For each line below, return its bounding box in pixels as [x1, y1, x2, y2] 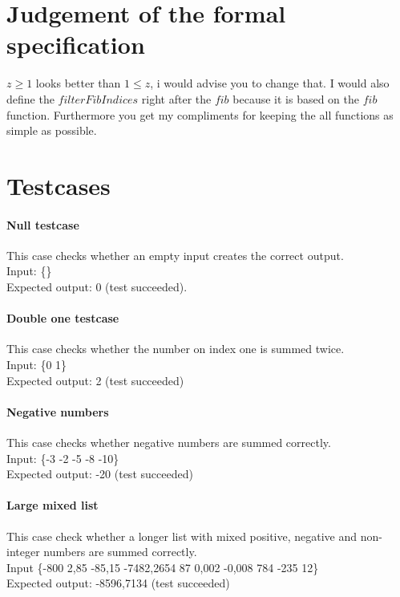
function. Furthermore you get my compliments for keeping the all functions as [6, 106, 394, 123]
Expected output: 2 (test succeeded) [6, 372, 184, 388]
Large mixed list [6, 497, 99, 514]
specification [6, 28, 145, 61]
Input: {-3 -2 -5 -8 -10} [6, 449, 119, 466]
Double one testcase [6, 310, 119, 327]
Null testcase [6, 216, 79, 233]
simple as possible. [6, 122, 97, 139]
